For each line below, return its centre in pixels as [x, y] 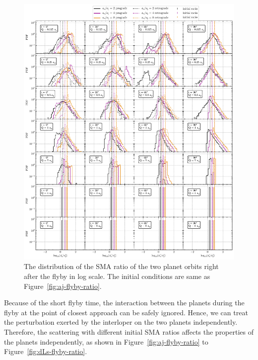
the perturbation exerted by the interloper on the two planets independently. [121, 322]
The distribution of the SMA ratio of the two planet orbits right [121, 266]
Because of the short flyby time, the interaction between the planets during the [124, 303]
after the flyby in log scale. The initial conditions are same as [117, 276]
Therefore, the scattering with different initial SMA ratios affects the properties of [129, 331]
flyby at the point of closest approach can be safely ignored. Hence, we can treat [126, 312]
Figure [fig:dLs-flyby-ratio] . [46, 351]
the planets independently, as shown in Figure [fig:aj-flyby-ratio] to [106, 341]
